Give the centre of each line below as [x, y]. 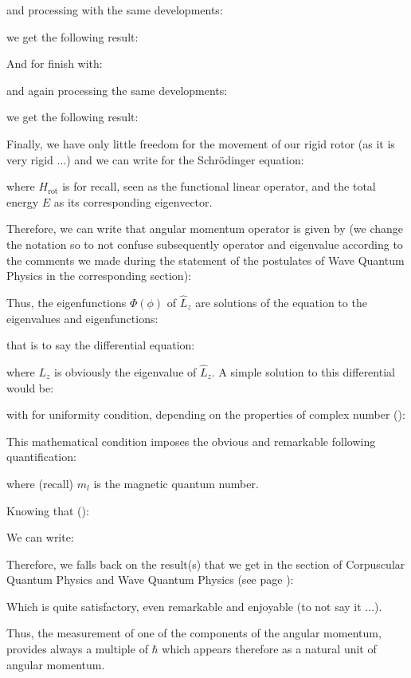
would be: [30, 387]
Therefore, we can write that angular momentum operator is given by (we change [205, 229]
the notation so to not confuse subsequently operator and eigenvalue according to [205, 244]
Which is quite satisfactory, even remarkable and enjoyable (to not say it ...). [194, 606]
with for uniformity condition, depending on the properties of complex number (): [206, 414]
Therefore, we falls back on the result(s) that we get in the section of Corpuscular [206, 564]
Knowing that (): [48, 510]
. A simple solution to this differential [303, 371]
